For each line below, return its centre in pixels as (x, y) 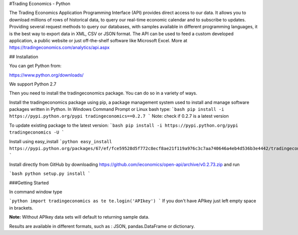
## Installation (24, 57)
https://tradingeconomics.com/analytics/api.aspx (59, 48)
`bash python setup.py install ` (50, 174)
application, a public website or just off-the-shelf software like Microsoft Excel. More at (98, 40)
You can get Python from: (35, 66)
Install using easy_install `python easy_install (61, 141)
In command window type (36, 192)
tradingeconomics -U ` (37, 132)
